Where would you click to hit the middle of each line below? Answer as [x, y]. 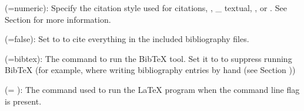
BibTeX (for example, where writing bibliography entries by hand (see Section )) [150, 70]
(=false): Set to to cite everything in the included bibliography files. [127, 39]
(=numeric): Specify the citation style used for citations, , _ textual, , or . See [146, 8]
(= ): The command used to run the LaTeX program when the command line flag [152, 89]
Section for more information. [58, 19]
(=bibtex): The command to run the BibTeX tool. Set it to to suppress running [148, 58]
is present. [23, 101]
